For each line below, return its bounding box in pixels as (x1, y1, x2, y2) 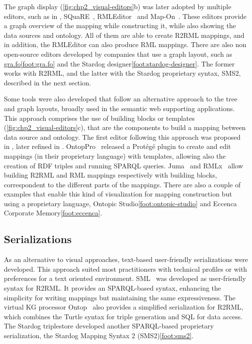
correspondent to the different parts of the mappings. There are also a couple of (4, 179, 241, 189)
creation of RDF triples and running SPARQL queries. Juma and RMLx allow (4, 160, 243, 170)
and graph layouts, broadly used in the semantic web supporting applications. (4, 103, 235, 113)
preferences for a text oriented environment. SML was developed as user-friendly (4, 273, 246, 283)
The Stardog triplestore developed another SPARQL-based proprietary (4, 321, 214, 331)
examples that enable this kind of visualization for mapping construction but (4, 189, 232, 199)
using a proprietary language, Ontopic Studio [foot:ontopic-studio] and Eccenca (4, 198, 237, 208)
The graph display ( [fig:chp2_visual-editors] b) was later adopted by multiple (4, 1, 232, 11)
